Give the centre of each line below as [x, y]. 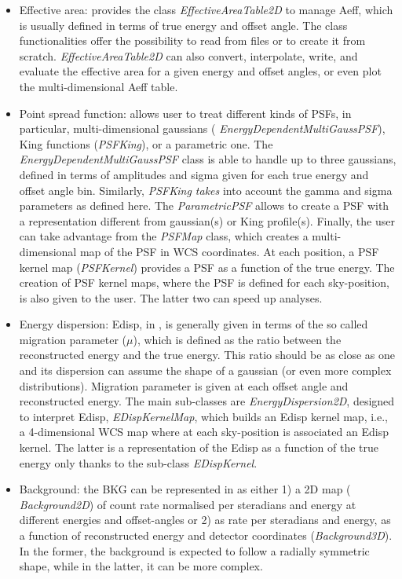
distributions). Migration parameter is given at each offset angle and [184, 385]
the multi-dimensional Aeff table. [99, 86]
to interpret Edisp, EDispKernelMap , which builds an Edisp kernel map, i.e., [203, 416]
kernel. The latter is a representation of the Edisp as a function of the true [199, 447]
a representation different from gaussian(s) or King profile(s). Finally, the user [207, 220]
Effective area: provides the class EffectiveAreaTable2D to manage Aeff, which [206, 9]
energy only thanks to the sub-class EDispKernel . [138, 462]
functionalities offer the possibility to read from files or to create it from [192, 40]
